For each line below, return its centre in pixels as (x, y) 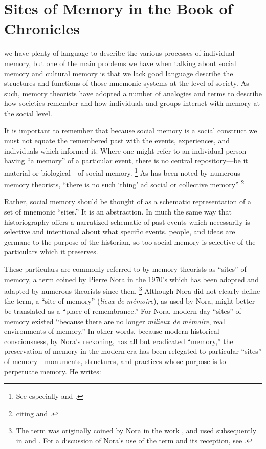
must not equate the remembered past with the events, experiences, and (117, 141)
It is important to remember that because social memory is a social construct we (131, 130)
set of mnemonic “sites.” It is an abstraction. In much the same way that (118, 211)
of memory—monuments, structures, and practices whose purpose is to (115, 361)
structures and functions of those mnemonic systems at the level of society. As (127, 83)
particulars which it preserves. (51, 252)
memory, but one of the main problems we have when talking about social (120, 63)
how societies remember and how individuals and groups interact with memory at (132, 103)
